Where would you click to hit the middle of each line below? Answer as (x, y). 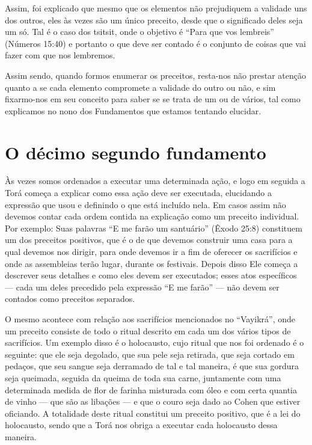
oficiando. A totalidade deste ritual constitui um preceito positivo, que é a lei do (153, 413)
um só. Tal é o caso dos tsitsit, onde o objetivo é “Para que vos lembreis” (139, 32)
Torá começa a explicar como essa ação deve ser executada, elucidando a (138, 193)
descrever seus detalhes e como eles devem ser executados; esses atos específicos (151, 275)
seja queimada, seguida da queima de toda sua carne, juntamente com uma (143, 377)
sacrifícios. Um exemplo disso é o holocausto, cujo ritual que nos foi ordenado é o (154, 342)
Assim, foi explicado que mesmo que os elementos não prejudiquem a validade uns (156, 8)
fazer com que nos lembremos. (60, 55)
